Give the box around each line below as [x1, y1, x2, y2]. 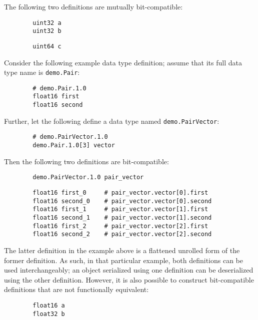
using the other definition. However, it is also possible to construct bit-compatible [4, 274, 254, 285]
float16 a [32, 302, 65, 309]
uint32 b [32, 27, 61, 35]
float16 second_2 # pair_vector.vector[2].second [32, 231, 212, 238]
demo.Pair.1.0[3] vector [32, 142, 115, 149]
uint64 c [32, 42, 61, 50]
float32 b [32, 310, 65, 318]
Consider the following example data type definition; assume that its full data [4, 57, 242, 67]
